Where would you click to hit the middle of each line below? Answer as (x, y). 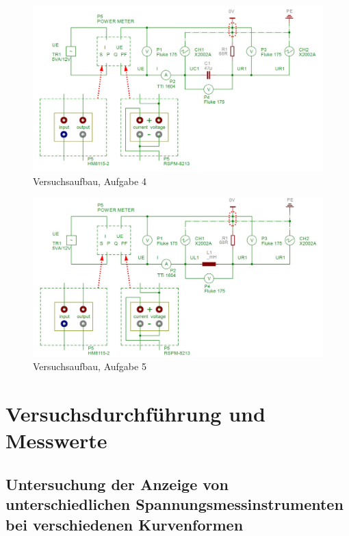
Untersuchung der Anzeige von (117, 484)
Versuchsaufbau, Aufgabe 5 (90, 366)
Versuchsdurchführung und (135, 414)
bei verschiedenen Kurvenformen (125, 524)
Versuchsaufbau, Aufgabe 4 (90, 181)
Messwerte (56, 440)
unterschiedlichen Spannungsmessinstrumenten (174, 504)
